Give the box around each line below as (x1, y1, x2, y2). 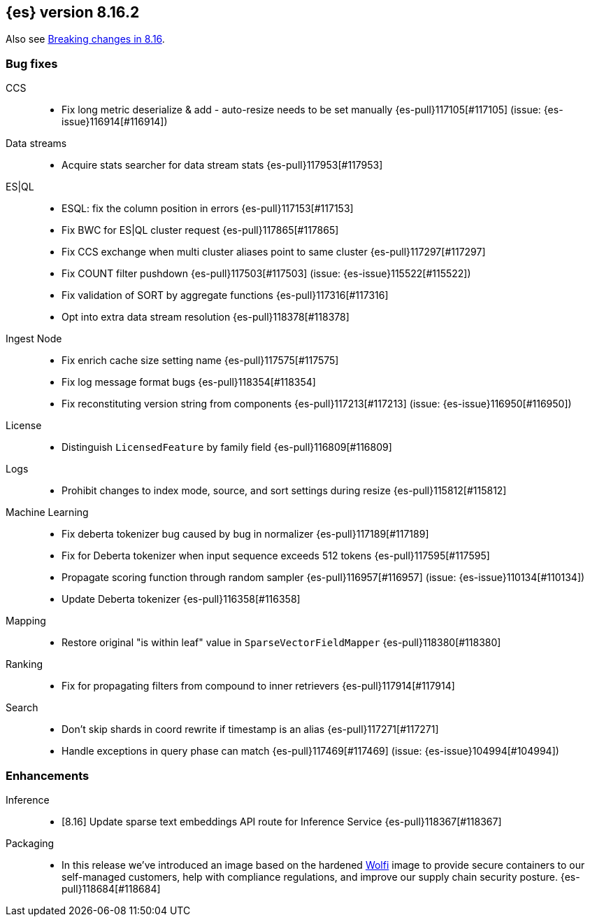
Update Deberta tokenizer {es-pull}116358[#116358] (62, 593, 301, 606)
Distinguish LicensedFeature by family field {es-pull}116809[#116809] (62, 441, 392, 454)
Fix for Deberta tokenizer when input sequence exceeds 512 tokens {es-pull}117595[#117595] (62, 550, 490, 562)
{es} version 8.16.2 (6, 4, 140, 21)
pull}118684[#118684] (62, 882, 161, 895)
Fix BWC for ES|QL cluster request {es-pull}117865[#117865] (62, 224, 339, 237)
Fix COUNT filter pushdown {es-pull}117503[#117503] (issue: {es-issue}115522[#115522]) (62, 267, 471, 280)
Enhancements (6, 768, 89, 783)
